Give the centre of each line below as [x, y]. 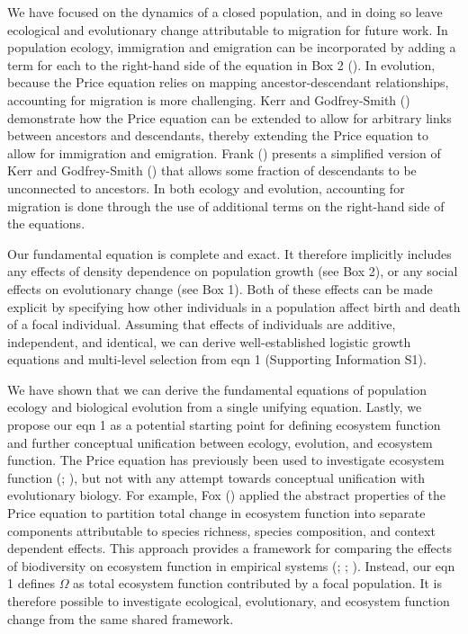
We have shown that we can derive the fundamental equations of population [217, 389]
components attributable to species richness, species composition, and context [221, 530]
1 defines [31, 583]
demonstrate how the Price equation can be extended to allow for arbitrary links [229, 117]
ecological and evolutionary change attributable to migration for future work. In [228, 29]
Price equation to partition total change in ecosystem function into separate [216, 513]
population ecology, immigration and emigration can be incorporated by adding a [232, 47]
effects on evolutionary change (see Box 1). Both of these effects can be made [220, 288]
